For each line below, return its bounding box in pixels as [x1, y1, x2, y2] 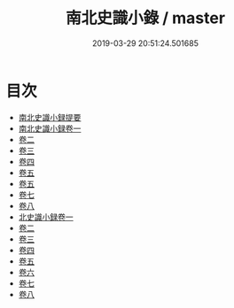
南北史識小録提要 [18, 112, 82, 122]
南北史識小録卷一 [18, 123, 82, 134]
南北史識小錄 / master [66, 8, 225, 28]
